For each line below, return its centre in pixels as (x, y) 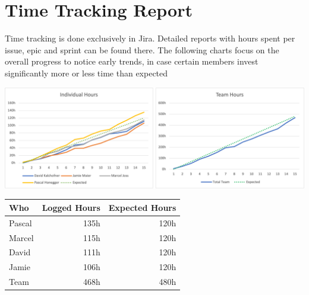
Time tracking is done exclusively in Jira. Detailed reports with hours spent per (150, 38)
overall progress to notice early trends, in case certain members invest (132, 61)
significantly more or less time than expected (86, 73)
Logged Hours (71, 207)
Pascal (21, 222)
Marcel (21, 237)
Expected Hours (142, 207)
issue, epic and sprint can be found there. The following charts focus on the (142, 49)
